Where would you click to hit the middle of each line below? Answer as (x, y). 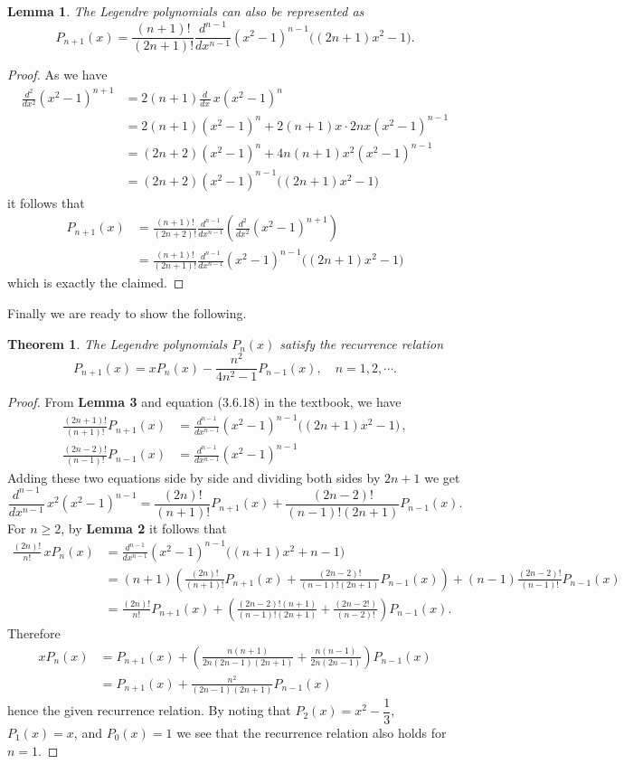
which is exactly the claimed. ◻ (96, 283)
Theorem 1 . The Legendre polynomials (118, 343)
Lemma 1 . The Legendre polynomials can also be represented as (186, 11)
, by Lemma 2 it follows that (144, 528)
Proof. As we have (57, 75)
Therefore (34, 632)
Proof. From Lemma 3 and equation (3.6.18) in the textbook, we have (204, 402)
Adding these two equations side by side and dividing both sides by (194, 477)
